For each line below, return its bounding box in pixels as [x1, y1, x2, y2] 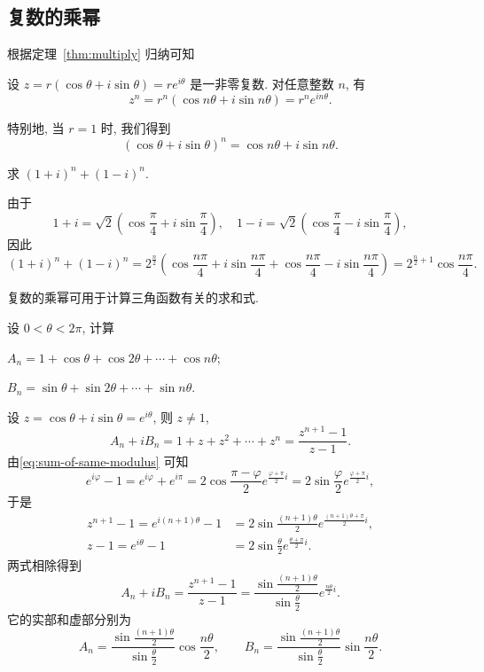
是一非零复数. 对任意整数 [190, 74, 334, 92]
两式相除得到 [7, 555, 82, 574]
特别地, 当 [7, 119, 65, 137]
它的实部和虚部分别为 [7, 609, 131, 628]
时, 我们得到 [100, 119, 171, 137]
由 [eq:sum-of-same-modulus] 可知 [7, 452, 189, 471]
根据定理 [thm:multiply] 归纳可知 [7, 44, 195, 63]
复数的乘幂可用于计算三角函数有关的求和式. [7, 288, 259, 307]
